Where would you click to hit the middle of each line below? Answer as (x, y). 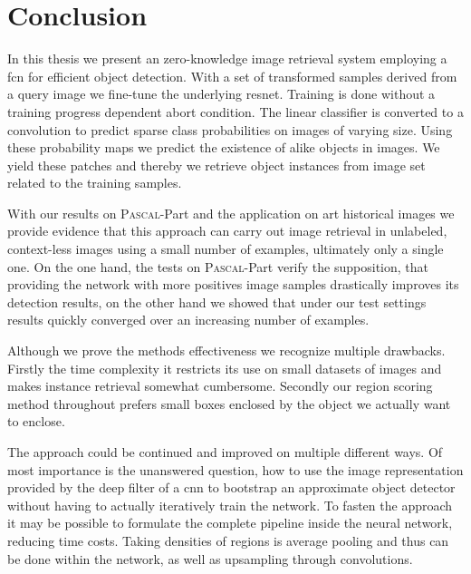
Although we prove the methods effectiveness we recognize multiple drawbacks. (226, 350)
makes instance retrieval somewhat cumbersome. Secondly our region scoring (220, 386)
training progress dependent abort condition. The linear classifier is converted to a (235, 111)
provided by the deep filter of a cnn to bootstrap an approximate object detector (231, 487)
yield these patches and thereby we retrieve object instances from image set (216, 165)
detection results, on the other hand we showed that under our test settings (217, 302)
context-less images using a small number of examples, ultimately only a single (226, 249)
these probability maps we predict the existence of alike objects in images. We (224, 147)
